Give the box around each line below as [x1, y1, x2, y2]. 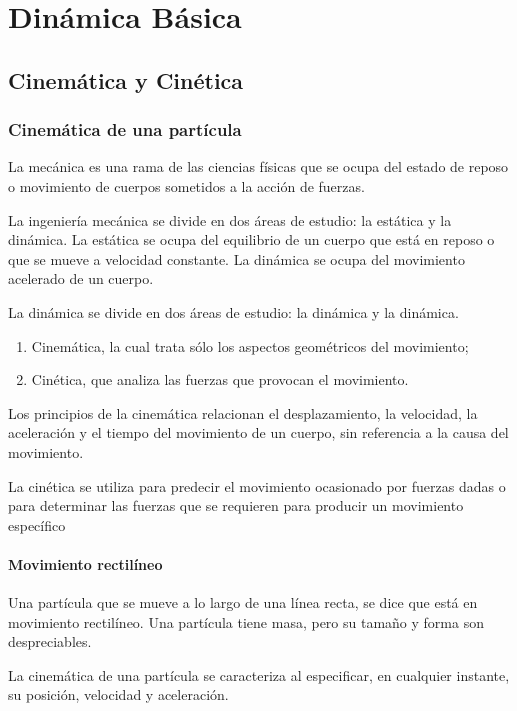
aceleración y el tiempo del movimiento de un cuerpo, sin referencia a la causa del [8, 422, 509, 443]
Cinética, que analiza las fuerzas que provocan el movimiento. [31, 369, 409, 390]
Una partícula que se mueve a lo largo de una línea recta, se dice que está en [8, 592, 478, 613]
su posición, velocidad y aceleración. [8, 684, 229, 705]
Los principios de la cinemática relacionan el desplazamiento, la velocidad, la [8, 402, 478, 423]
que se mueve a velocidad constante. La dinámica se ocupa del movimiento [8, 248, 465, 269]
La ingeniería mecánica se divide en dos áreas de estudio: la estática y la [8, 209, 452, 230]
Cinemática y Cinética [8, 64, 244, 95]
